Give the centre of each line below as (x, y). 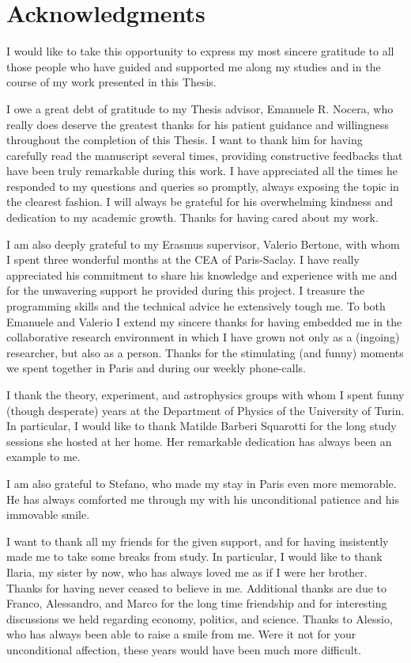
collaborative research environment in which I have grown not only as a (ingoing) (203, 337)
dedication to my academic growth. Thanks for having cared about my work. (192, 217)
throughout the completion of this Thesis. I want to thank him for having (185, 140)
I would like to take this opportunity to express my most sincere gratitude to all (200, 51)
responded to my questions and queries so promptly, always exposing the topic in (203, 186)
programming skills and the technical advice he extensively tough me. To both (196, 306)
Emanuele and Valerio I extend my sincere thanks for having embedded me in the (204, 321)
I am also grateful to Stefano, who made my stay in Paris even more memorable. (202, 483)
